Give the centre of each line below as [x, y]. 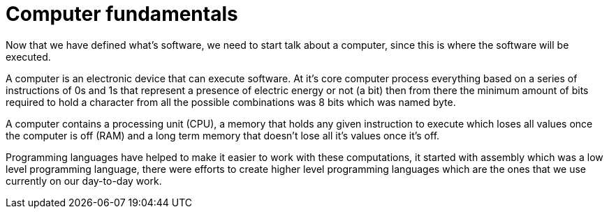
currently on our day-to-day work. [84, 181]
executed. [28, 56]
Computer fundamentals [122, 14]
